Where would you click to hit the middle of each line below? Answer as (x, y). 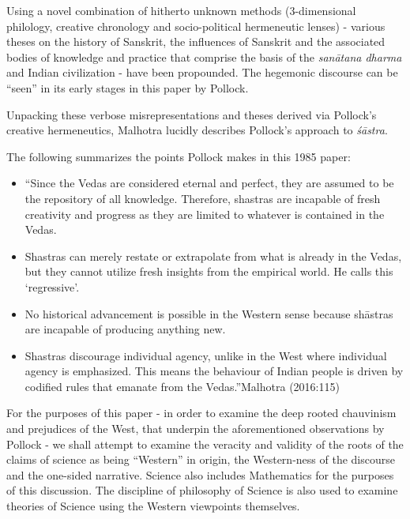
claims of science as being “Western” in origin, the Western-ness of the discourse (201, 459)
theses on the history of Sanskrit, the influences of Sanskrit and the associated (196, 41)
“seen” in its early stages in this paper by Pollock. (128, 87)
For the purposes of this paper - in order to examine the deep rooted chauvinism (201, 413)
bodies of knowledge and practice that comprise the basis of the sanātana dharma (204, 56)
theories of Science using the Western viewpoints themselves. (153, 506)
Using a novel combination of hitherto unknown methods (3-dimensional (181, 10)
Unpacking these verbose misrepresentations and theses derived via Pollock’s (192, 114)
